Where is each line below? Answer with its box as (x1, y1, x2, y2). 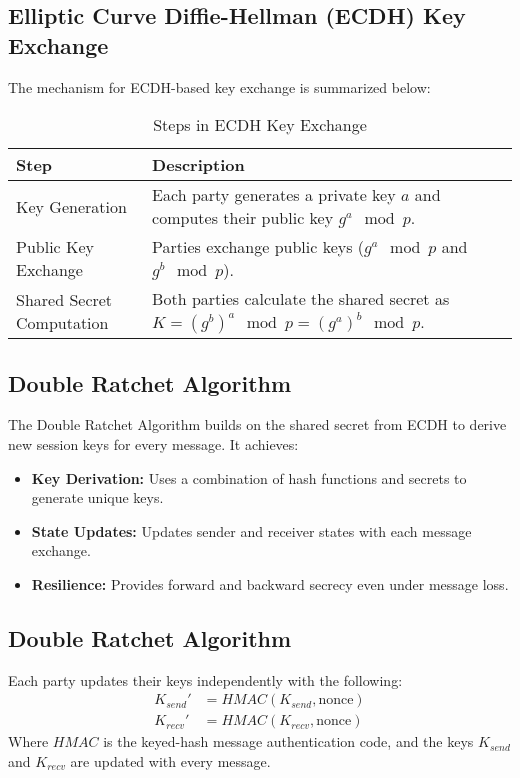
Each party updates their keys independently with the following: (8, 669, 403, 690)
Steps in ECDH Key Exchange (153, 113, 367, 137)
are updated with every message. (70, 751, 271, 771)
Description (152, 153, 245, 177)
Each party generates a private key (152, 183, 396, 207)
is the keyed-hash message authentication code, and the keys (103, 731, 474, 752)
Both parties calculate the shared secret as (152, 287, 450, 311)
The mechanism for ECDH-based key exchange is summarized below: (8, 76, 431, 97)
